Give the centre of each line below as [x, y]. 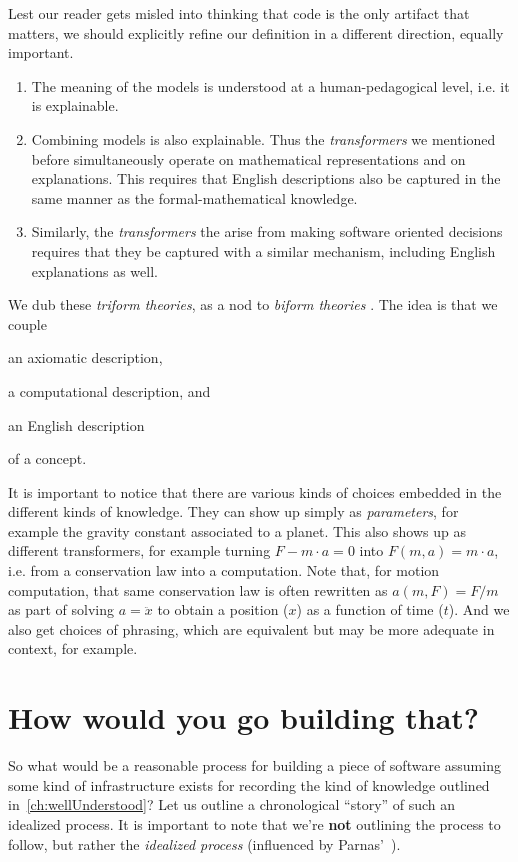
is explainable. [75, 105]
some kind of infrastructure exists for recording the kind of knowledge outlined [249, 784]
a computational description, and [109, 390]
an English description [76, 424]
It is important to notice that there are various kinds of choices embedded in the [255, 491]
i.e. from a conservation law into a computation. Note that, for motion [224, 570]
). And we [479, 609]
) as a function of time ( [370, 609]
